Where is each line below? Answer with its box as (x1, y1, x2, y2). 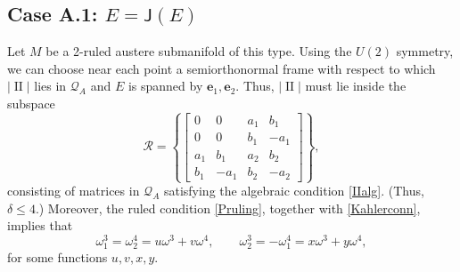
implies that (7, 216, 73, 235)
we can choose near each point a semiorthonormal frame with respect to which (7, 59, 436, 77)
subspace (7, 93, 55, 112)
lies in (34, 76, 67, 95)
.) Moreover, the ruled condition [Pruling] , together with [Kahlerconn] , (35, 198, 421, 217)
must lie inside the (305, 76, 407, 95)
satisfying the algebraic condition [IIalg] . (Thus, (163, 181, 424, 200)
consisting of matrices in (7, 181, 140, 200)
